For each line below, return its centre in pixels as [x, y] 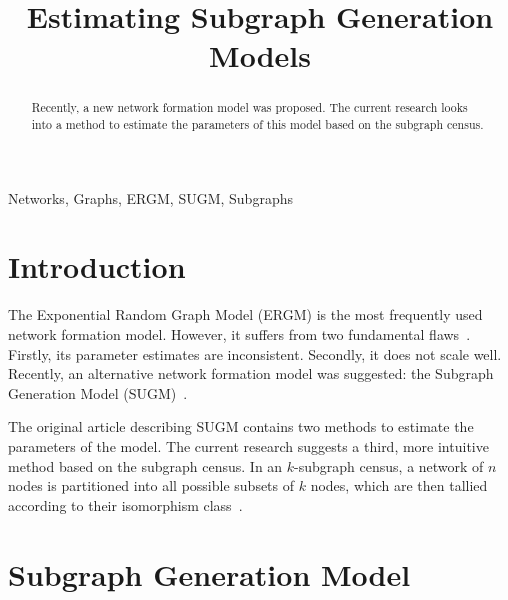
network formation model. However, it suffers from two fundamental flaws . [239, 333]
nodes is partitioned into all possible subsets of [151, 485]
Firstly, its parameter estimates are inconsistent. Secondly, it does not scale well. [255, 353]
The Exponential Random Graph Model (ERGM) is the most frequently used [245, 314]
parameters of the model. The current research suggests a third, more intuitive [248, 445]
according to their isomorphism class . [125, 504]
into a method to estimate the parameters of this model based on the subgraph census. [257, 124]
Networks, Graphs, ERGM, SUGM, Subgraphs [150, 197]
